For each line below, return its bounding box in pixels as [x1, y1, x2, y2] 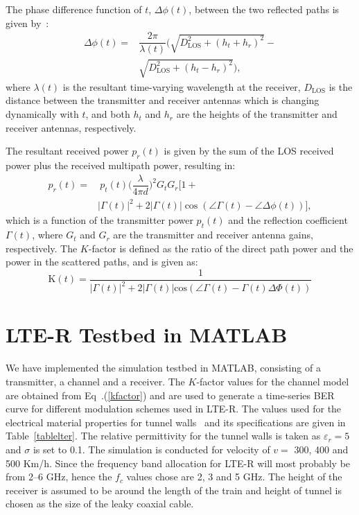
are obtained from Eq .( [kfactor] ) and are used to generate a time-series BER [6, 387, 335, 402]
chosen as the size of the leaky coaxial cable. [6, 496, 194, 511]
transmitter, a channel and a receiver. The [6, 374, 185, 388]
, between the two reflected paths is [189, 2, 340, 16]
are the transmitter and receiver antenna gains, [113, 227, 313, 242]
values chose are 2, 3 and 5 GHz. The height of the [126, 469, 342, 484]
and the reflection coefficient [228, 213, 348, 227]
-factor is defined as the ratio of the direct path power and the [88, 241, 353, 255]
